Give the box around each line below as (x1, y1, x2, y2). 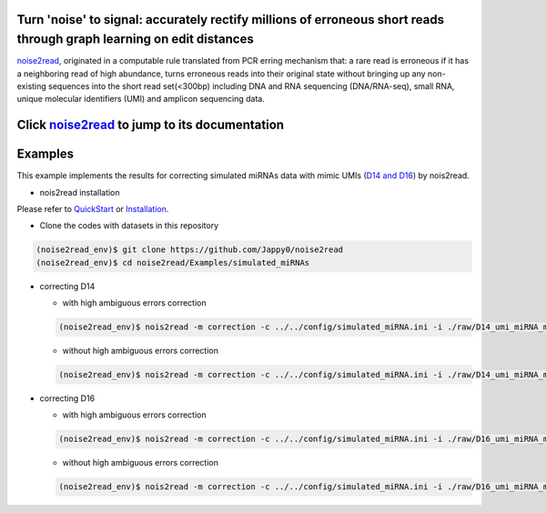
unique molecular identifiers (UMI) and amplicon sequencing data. (16, 94, 266, 105)
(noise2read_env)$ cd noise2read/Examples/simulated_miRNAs (35, 257, 310, 267)
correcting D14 (39, 280, 96, 291)
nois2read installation (39, 186, 120, 197)
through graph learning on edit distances (16, 32, 254, 47)
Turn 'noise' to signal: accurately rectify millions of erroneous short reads (16, 12, 445, 27)
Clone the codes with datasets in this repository (39, 220, 219, 231)
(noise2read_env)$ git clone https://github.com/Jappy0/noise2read (35, 245, 344, 255)
